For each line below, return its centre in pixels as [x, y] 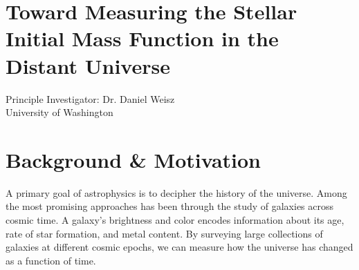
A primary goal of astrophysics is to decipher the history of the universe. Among [176, 192]
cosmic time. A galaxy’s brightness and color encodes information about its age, [175, 220]
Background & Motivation [134, 159]
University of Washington [59, 112]
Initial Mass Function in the [142, 38]
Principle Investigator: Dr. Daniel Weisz [90, 98]
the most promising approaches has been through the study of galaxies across [170, 206]
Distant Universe [88, 65]
